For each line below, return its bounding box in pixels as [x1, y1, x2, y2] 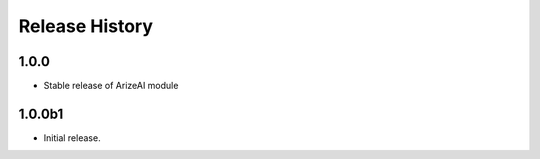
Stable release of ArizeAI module [43, 80, 179, 92]
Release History [18, 15, 154, 37]
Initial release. [43, 131, 101, 144]
